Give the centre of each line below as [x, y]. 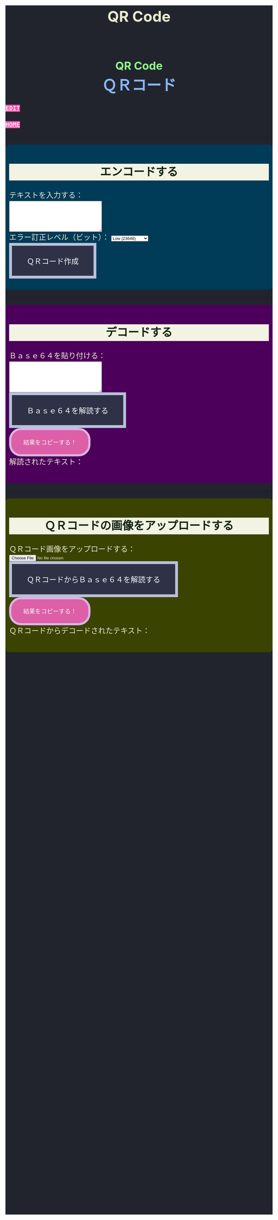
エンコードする [139, 172]
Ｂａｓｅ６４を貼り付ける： [57, 356]
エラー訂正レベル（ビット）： [59, 237]
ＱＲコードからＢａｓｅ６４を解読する [94, 580]
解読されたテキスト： [46, 462]
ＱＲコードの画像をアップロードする [139, 526]
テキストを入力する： [46, 195]
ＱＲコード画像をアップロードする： [72, 549]
